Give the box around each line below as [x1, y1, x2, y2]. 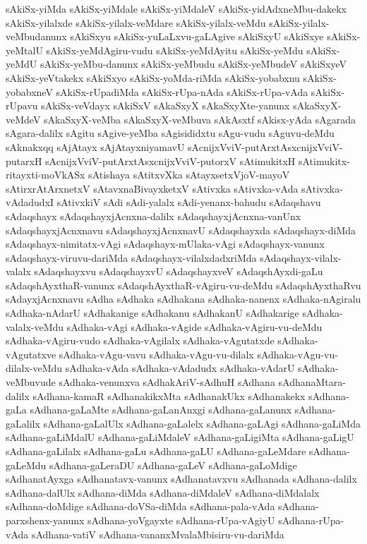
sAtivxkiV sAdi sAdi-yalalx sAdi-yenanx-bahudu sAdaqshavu [56, 195, 321, 210]
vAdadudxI [6, 195, 54, 210]
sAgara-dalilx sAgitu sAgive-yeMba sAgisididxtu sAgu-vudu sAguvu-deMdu [6, 126, 335, 140]
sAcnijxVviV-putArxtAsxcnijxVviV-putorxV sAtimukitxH [45, 153, 296, 168]
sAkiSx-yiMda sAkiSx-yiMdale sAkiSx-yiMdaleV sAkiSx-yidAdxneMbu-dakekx [6, 1, 347, 16]
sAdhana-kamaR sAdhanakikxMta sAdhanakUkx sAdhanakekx [32, 388, 306, 403]
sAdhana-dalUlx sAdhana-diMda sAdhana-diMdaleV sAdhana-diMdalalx [6, 485, 320, 500]
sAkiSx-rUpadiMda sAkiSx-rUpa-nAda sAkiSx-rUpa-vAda [56, 84, 308, 99]
